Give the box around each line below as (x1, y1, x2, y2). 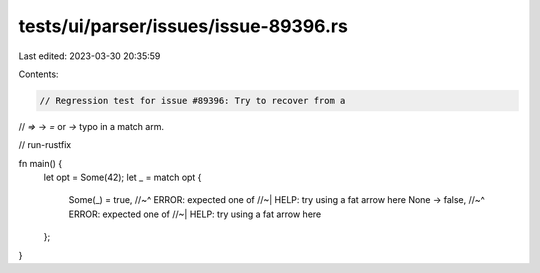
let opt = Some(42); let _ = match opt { (43, 171, 202, 184)
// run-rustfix (18, 139, 72, 151)
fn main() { (18, 157, 63, 169)
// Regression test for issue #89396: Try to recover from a (39, 95, 346, 106)
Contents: (18, 68, 59, 80)
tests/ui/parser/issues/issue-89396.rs (18, 15, 349, 37)
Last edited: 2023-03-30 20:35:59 (18, 50, 161, 62)
